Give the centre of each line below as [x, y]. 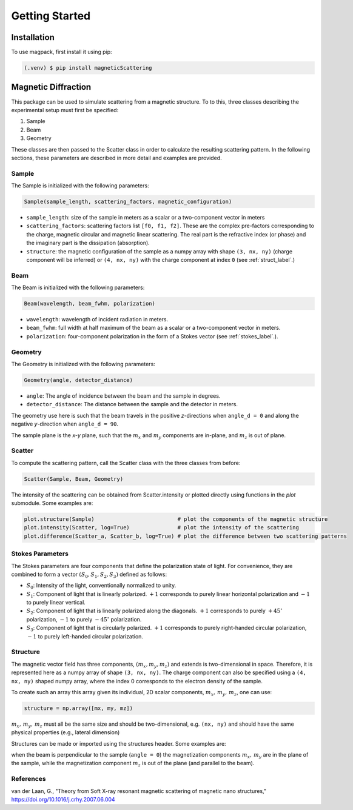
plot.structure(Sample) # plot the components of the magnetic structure [176, 519]
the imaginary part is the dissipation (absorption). [88, 243]
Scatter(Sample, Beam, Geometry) [74, 479]
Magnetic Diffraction [51, 87]
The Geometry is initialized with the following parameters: [83, 364]
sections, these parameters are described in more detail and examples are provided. [116, 158]
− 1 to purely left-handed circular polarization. [86, 636]
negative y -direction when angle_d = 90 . [65, 424]
